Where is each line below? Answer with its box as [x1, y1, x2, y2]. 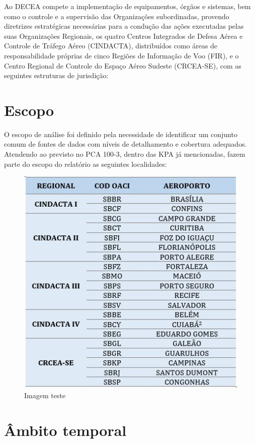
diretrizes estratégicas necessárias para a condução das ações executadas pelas [4, 21, 244, 31]
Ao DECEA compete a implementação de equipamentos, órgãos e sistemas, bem [4, 1, 251, 11]
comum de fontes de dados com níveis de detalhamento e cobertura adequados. [4, 139, 247, 149]
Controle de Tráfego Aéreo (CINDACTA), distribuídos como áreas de [4, 40, 218, 51]
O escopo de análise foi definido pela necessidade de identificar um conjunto [4, 129, 237, 139]
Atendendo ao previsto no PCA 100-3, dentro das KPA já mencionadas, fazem [4, 149, 245, 159]
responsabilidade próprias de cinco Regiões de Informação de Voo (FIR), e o [4, 50, 239, 60]
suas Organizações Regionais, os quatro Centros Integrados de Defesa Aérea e [4, 30, 243, 41]
